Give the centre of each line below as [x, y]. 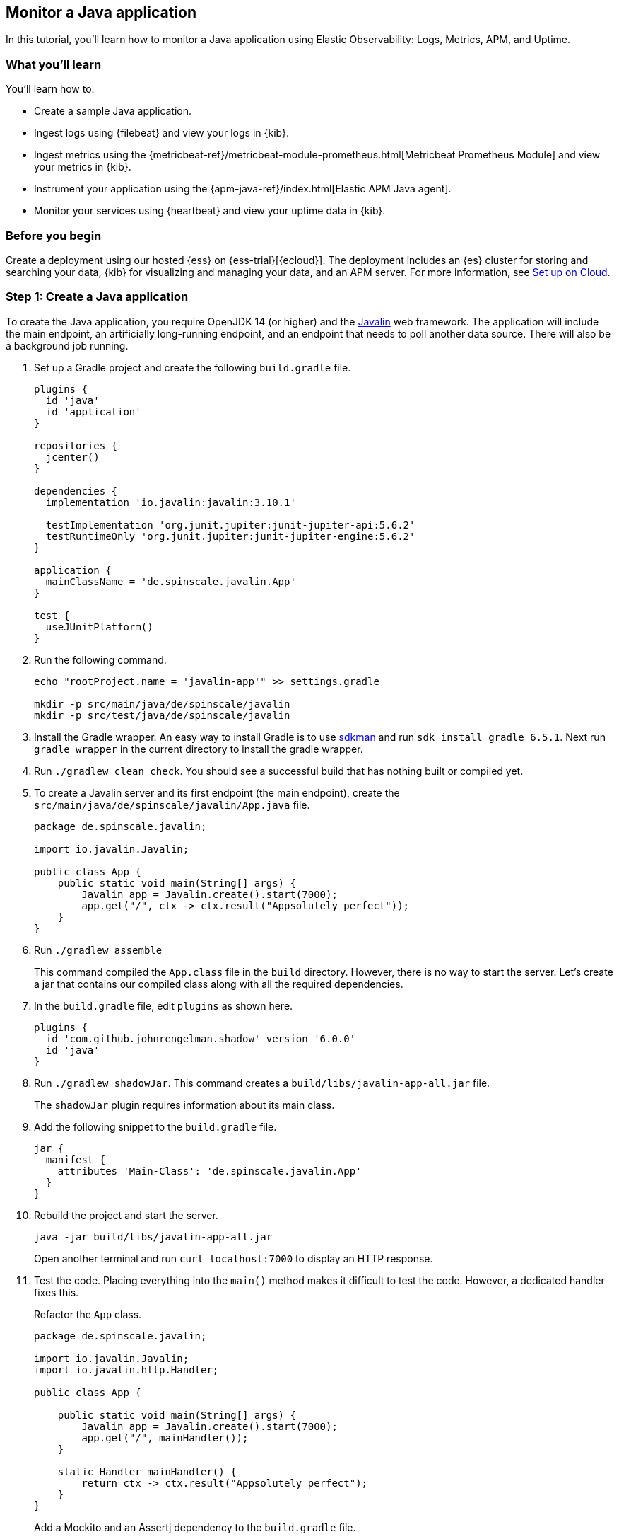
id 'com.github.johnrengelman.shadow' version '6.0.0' [201, 1038]
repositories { [76, 445]
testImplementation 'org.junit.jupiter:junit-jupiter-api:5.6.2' [230, 525]
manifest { [76, 1159]
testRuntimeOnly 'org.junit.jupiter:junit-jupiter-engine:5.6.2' [230, 536]
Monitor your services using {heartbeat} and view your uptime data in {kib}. [210, 211]
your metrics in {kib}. [83, 167]
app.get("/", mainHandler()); [165, 1437]
